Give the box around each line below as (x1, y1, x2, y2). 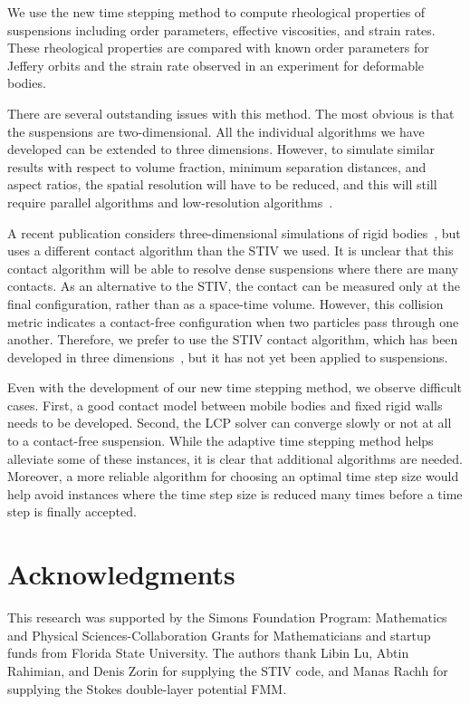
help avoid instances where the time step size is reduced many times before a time (7, 484, 463, 503)
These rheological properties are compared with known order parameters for (7, 38, 429, 57)
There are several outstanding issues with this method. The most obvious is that (7, 103, 455, 122)
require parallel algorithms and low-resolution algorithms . (7, 192, 333, 211)
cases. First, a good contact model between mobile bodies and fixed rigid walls (7, 395, 443, 414)
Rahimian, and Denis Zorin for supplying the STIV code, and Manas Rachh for (7, 661, 448, 680)
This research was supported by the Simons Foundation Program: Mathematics (7, 608, 447, 627)
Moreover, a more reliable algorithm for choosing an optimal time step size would (7, 467, 459, 486)
